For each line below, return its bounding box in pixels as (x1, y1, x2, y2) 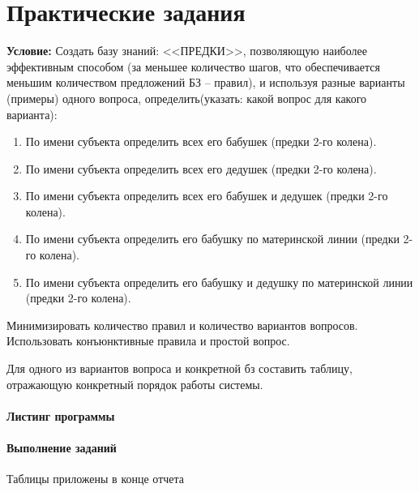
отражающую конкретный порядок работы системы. (6, 375, 263, 392)
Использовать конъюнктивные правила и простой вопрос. (6, 332, 290, 349)
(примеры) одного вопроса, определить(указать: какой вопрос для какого (6, 89, 367, 106)
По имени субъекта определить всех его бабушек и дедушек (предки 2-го (25, 187, 388, 204)
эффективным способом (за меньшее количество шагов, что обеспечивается (6, 58, 380, 75)
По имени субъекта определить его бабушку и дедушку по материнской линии (25, 273, 413, 290)
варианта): (6, 105, 58, 122)
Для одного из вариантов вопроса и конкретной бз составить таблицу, (6, 360, 353, 377)
